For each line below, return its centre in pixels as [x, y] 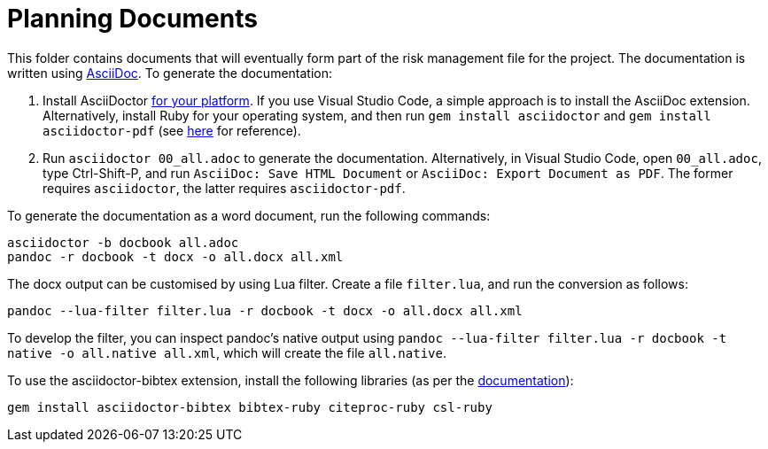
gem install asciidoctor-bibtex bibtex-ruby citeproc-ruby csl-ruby [250, 407]
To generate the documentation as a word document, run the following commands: [249, 215]
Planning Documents [132, 19]
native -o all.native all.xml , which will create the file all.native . [227, 352]
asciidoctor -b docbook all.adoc [123, 242]
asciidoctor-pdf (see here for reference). [172, 130]
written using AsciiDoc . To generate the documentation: [170, 73]
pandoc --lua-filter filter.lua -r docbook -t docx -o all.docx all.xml [265, 310]
